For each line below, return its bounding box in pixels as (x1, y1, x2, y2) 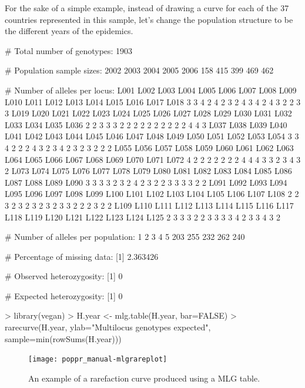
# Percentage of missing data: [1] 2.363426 (5, 250, 159, 262)
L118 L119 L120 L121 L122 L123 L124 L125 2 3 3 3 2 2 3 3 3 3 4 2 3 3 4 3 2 (5, 210, 280, 223)
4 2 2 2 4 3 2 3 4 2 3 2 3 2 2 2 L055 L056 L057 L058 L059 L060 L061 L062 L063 (5, 141, 294, 153)
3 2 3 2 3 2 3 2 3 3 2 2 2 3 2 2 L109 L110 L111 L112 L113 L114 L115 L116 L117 (5, 199, 294, 211)
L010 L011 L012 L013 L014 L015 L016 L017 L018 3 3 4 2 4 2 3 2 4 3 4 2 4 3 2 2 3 (5, 95, 301, 108)
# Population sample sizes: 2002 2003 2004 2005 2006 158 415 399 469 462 (5, 64, 274, 76)
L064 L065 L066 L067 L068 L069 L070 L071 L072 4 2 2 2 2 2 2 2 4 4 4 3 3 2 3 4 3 (5, 153, 301, 165)
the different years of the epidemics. (5, 25, 133, 37)
